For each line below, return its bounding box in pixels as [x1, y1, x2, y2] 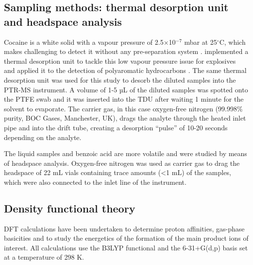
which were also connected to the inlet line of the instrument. [4, 177, 186, 187]
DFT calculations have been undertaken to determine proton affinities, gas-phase [4, 223, 245, 233]
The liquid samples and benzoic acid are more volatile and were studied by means [4, 148, 247, 159]
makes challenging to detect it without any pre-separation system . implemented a [4, 46, 249, 56]
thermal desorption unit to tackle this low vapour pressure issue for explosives [4, 55, 236, 66]
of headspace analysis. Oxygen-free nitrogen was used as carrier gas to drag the [4, 158, 240, 168]
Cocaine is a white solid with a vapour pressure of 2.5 [4, 36, 164, 47]
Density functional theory [4, 200, 135, 215]
